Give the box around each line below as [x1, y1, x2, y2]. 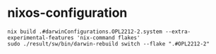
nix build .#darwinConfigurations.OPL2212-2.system [7, 28, 162, 35]
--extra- [164, 28, 191, 35]
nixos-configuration [7, 5, 128, 21]
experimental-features [7, 34, 74, 41]
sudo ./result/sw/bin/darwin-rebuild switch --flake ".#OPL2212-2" [7, 40, 210, 47]
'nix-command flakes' [76, 34, 140, 41]
